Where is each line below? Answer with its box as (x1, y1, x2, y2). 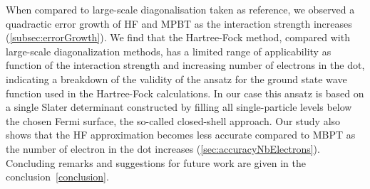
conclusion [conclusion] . (6, 169, 109, 184)
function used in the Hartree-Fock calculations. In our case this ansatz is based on (6, 85, 364, 100)
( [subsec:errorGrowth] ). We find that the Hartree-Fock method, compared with (6, 30, 350, 45)
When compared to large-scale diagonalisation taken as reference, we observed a (6, 2, 355, 16)
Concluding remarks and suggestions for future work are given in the (6, 155, 306, 170)
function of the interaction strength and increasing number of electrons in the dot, (6, 58, 365, 72)
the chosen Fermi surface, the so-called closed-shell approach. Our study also (6, 113, 341, 128)
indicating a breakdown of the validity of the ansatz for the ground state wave (6, 71, 347, 86)
